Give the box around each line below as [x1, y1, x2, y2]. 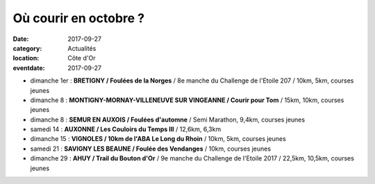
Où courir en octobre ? [12, 10, 145, 26]
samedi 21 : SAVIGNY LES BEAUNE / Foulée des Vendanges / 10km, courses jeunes [30, 144, 271, 153]
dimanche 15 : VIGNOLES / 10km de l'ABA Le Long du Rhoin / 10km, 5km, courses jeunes [30, 135, 286, 143]
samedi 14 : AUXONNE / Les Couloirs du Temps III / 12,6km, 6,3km [30, 125, 222, 133]
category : [12, 44, 42, 52]
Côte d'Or [67, 54, 96, 62]
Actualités [67, 44, 97, 52]
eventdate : [12, 63, 45, 72]
